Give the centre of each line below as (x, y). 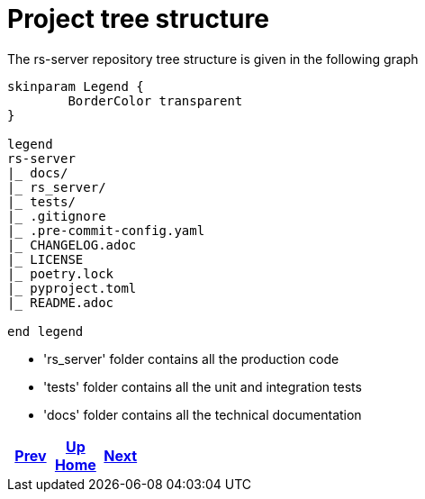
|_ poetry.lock (61, 273)
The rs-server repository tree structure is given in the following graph (213, 59)
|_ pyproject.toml (72, 288)
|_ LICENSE (45, 259)
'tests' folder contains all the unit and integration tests (203, 386)
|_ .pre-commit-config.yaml (106, 230)
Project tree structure (138, 19)
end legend (45, 331)
